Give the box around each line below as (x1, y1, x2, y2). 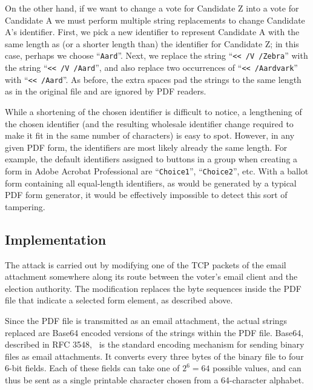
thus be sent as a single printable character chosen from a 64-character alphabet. (5, 373, 305, 386)
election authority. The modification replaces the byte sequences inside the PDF (5, 282, 301, 294)
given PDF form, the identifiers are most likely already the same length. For (5, 140, 288, 153)
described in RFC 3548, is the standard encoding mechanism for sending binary (5, 338, 305, 351)
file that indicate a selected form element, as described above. (5, 294, 233, 306)
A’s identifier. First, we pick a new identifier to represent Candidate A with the (5, 25, 300, 38)
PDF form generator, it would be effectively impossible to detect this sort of (5, 188, 288, 201)
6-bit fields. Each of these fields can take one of (5, 362, 180, 374)
